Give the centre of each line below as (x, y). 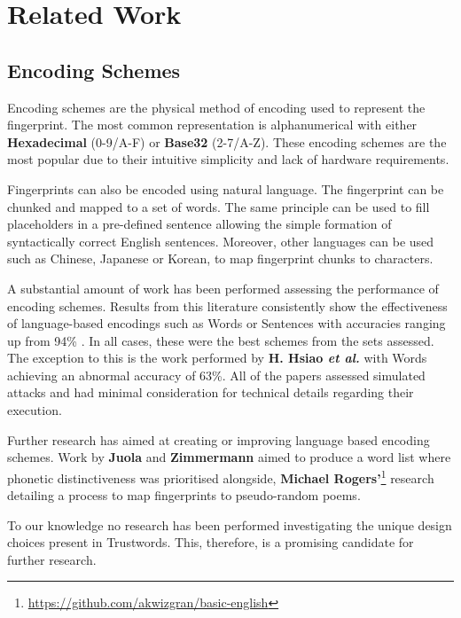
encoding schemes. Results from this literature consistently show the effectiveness (227, 305)
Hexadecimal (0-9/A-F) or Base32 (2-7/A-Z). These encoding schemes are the (227, 141)
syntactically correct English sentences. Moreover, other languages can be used (221, 241)
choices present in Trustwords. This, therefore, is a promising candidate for (211, 542)
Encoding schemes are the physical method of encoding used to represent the (216, 107)
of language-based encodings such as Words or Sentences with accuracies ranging (227, 323)
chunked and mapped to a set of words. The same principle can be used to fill (219, 206)
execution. (35, 410)
